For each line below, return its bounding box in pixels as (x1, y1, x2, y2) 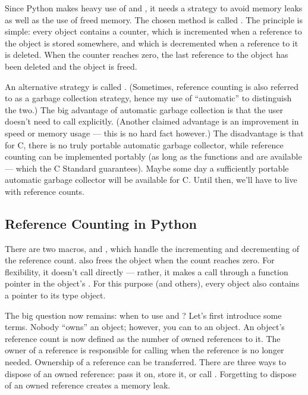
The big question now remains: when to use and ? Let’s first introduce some (5, 309, 282, 321)
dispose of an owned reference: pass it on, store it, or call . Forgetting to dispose (5, 367, 297, 380)
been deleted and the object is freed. (5, 60, 137, 72)
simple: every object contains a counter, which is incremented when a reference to (5, 25, 302, 38)
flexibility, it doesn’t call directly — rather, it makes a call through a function (5, 265, 288, 278)
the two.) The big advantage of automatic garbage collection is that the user (5, 103, 284, 116)
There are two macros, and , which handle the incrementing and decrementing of (5, 242, 299, 254)
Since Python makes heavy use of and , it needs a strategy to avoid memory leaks (5, 2, 303, 14)
